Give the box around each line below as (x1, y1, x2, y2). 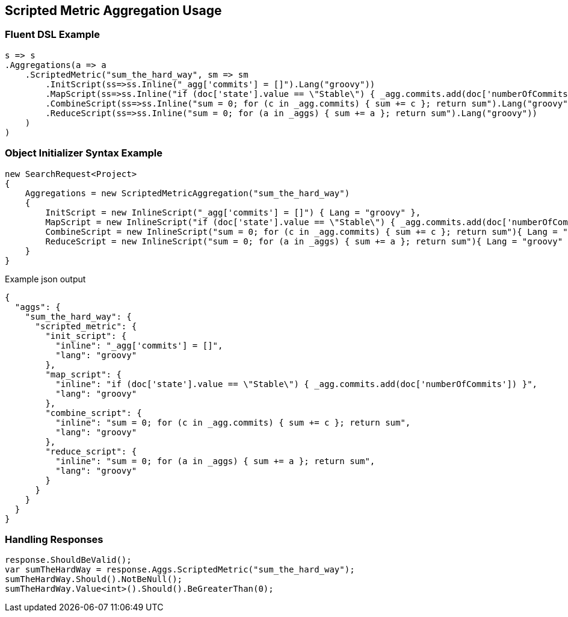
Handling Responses (5, 533, 103, 545)
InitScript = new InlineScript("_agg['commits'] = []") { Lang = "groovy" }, (45, 207, 421, 217)
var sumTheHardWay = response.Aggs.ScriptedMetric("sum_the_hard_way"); (5, 565, 355, 575)
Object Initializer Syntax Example (5, 147, 162, 160)
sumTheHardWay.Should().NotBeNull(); (5, 574, 183, 584)
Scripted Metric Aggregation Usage (5, 3, 222, 18)
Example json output (5, 273, 86, 284)
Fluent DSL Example (5, 28, 100, 41)
